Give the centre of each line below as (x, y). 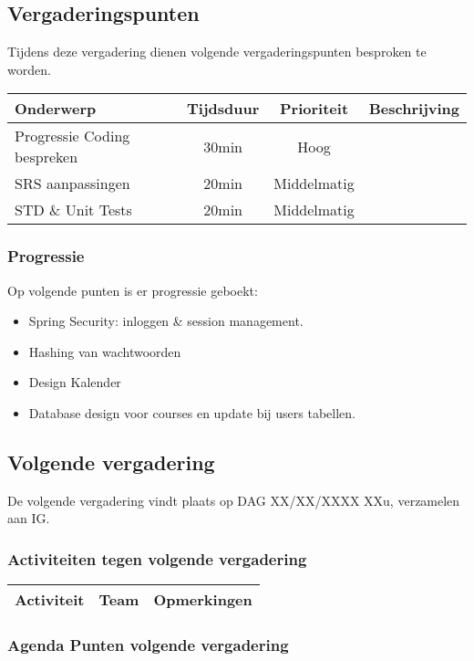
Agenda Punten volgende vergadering (148, 645)
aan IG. (29, 518)
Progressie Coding (72, 136)
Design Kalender (75, 382)
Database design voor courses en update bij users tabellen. (192, 412)
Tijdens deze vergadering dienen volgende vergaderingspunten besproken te (217, 52)
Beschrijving (414, 109)
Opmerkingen (203, 600)
